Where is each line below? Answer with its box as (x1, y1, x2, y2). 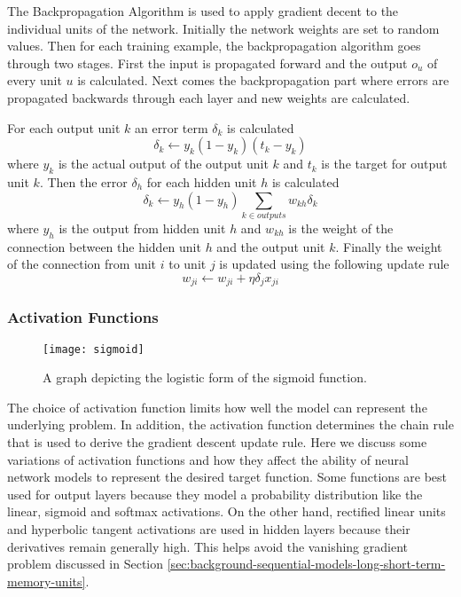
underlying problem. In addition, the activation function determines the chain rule (7, 415, 454, 434)
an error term (135, 118, 208, 137)
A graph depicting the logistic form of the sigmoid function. (43, 368, 367, 387)
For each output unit (7, 118, 121, 137)
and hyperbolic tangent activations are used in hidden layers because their (7, 519, 410, 538)
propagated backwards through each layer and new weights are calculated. (7, 88, 410, 106)
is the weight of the (288, 218, 394, 237)
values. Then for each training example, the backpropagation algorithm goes (7, 36, 421, 55)
